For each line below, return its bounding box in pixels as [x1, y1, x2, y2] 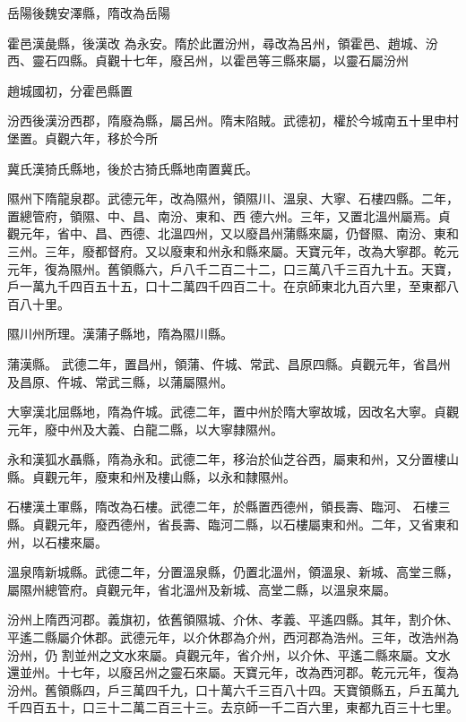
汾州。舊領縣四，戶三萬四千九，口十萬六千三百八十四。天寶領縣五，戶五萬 [7, 680, 446, 699]
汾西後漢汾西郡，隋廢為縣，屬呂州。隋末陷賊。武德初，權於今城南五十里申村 [7, 111, 459, 130]
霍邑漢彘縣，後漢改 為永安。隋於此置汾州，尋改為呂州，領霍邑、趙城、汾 [7, 33, 438, 52]
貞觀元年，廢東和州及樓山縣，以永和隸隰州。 [31, 467, 296, 486]
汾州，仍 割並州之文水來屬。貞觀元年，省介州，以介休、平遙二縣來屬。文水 [7, 645, 451, 664]
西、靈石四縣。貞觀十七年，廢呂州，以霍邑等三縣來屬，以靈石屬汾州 [7, 51, 409, 70]
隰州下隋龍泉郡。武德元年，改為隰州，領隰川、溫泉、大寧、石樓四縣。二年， [7, 189, 459, 208]
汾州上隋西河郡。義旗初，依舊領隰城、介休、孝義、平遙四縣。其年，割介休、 [7, 610, 459, 629]
